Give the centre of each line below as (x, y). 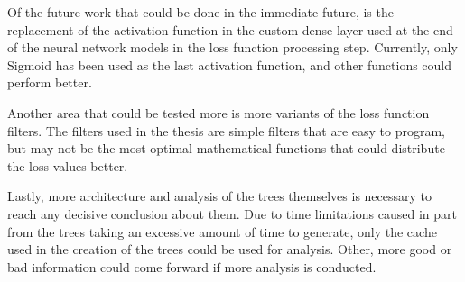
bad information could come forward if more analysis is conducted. (192, 266)
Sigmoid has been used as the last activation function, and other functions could (230, 64)
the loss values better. (68, 165)
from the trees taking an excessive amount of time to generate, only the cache (222, 231)
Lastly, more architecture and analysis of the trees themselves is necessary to (220, 196)
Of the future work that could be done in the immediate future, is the (200, 12)
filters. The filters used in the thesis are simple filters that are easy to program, (227, 130)
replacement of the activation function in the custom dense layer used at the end (230, 29)
